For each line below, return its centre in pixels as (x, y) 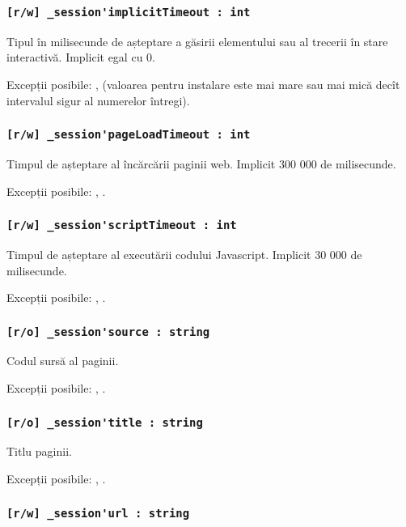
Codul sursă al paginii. (63, 361)
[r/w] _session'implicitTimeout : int (129, 12)
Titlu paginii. (39, 451)
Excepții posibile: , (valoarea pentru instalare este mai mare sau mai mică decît (203, 84)
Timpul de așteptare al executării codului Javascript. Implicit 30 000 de (184, 254)
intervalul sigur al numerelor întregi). (98, 100)
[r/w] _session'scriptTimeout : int (122, 225)
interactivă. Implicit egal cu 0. (81, 57)
